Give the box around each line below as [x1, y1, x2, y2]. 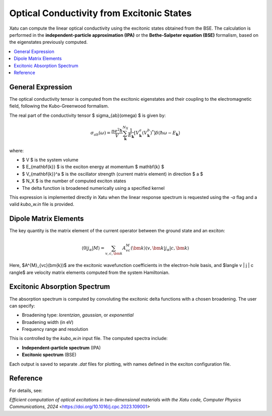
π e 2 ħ [111, 127, 123, 133]
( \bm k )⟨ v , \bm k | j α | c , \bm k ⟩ [130, 245, 189, 252]
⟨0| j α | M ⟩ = [81, 245, 105, 252]
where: [9, 148, 24, 154]
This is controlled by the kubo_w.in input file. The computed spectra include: [9, 335, 168, 341]
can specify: [9, 303, 35, 309]
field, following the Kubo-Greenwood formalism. [9, 103, 109, 109]
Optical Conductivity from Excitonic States [9, 8, 192, 19]
